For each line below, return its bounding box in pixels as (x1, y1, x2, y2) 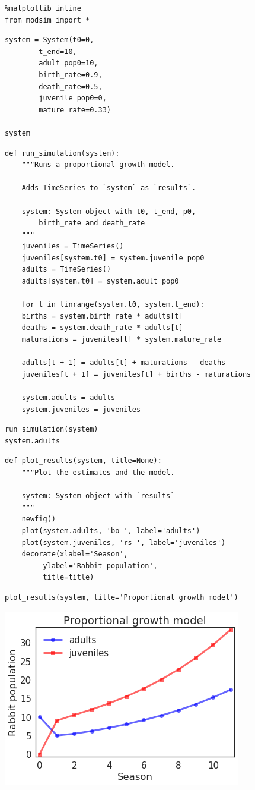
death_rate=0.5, (39, 82, 103, 91)
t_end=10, (39, 47, 77, 56)
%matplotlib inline (5, 4, 81, 12)
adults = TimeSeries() (21, 265, 111, 274)
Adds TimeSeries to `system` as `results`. (21, 184, 196, 193)
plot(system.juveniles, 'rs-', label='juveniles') (21, 538, 226, 547)
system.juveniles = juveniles (21, 405, 141, 414)
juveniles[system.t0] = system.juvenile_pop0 (21, 253, 205, 262)
